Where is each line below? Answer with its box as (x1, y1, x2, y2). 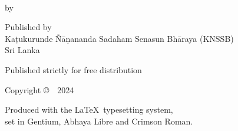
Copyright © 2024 (5, 83, 74, 96)
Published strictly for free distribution (5, 63, 142, 76)
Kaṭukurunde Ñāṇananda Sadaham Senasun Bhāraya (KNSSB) (5, 32, 234, 44)
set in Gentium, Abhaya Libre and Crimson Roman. (5, 114, 193, 127)
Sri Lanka (5, 44, 40, 56)
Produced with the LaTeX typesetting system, (5, 103, 173, 116)
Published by (5, 21, 52, 33)
